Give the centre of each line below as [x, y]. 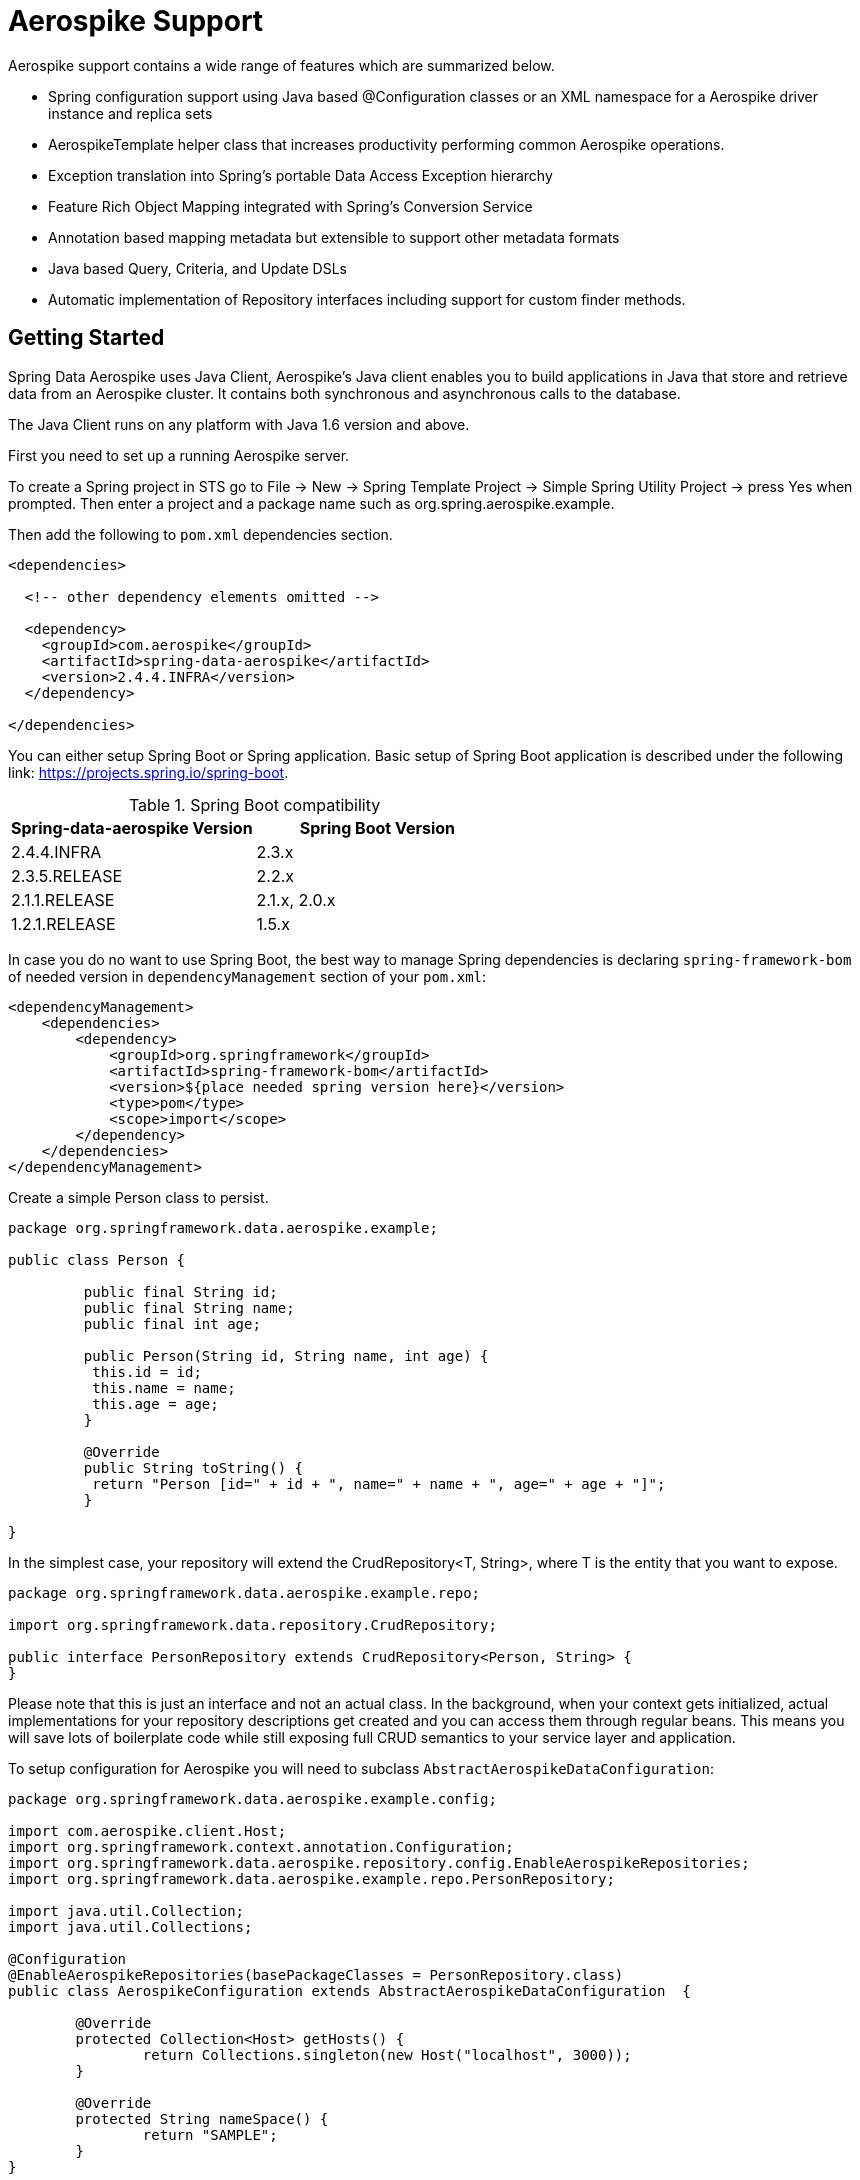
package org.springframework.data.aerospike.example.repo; [244, 1592]
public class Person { [97, 1259]
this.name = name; [164, 1387]
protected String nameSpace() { [202, 2118]
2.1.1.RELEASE [63, 899]
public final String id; [180, 1291]
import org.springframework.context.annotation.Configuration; [261, 1846]
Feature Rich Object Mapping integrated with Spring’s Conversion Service [290, 206]
